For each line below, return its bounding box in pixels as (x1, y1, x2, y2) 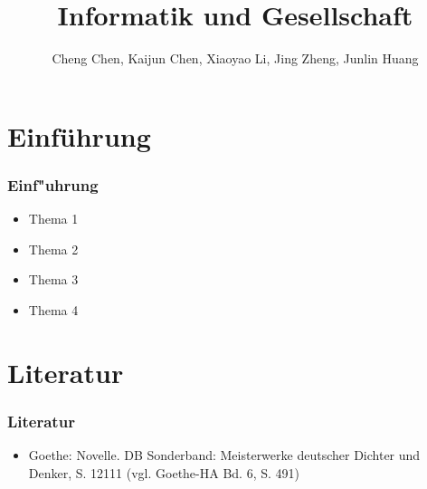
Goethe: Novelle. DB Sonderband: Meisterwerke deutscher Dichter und (28, 446, 421, 465)
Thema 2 (28, 239, 79, 258)
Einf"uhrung (7, 173, 99, 196)
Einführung (7, 117, 151, 154)
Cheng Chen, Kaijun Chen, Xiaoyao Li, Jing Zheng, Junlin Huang (52, 49, 419, 68)
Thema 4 (28, 300, 79, 319)
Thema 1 (28, 209, 79, 228)
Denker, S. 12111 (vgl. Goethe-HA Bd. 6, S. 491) (28, 463, 299, 482)
